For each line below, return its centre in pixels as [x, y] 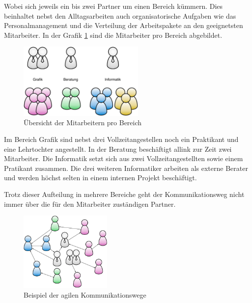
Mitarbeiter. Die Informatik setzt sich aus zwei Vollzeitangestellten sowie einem [124, 158]
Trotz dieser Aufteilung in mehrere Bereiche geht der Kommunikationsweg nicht [124, 194]
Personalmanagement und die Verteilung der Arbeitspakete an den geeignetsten [124, 25]
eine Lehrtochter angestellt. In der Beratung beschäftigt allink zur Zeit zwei [118, 149]
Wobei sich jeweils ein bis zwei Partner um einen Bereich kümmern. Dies [113, 6]
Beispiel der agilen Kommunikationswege [85, 294]
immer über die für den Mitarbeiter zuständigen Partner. [90, 204]
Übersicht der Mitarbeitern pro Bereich [83, 123]
